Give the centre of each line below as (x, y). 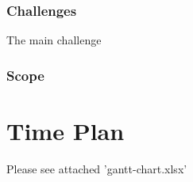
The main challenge (54, 40)
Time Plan (66, 130)
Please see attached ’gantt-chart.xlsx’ (97, 168)
